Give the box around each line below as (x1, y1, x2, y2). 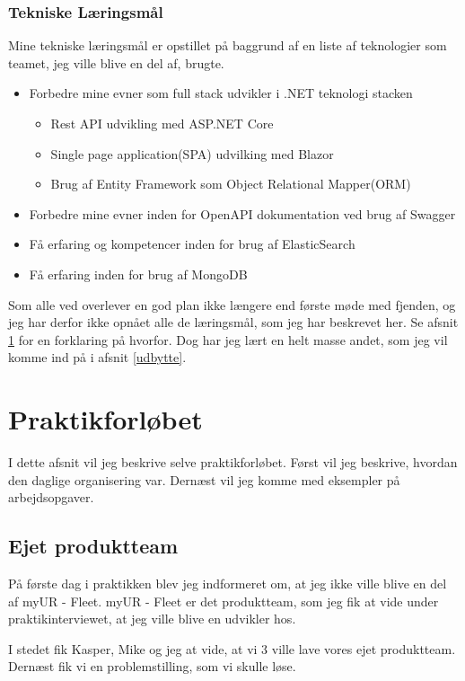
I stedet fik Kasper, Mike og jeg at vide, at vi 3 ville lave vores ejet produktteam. (8, 639, 456, 658)
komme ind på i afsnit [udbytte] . (8, 348, 187, 367)
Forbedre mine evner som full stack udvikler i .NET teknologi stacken (29, 84, 413, 102)
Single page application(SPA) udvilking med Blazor (50, 144, 334, 163)
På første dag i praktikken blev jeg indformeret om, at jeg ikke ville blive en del (8, 574, 447, 593)
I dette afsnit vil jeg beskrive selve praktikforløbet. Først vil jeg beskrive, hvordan (8, 453, 458, 472)
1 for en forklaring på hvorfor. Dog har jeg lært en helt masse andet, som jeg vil (8, 330, 448, 349)
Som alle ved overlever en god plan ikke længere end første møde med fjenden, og (8, 295, 456, 314)
